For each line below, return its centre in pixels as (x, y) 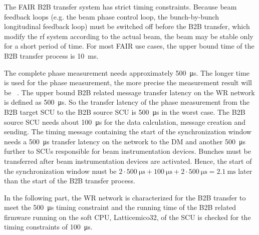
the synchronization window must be (60, 171)
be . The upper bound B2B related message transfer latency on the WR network (129, 92)
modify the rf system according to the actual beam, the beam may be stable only (129, 36)
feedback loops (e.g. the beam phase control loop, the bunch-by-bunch (112, 16)
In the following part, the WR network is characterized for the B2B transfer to (125, 197)
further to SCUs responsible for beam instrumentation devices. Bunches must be (127, 151)
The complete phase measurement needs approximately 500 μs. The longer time (127, 72)
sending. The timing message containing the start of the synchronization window (128, 132)
